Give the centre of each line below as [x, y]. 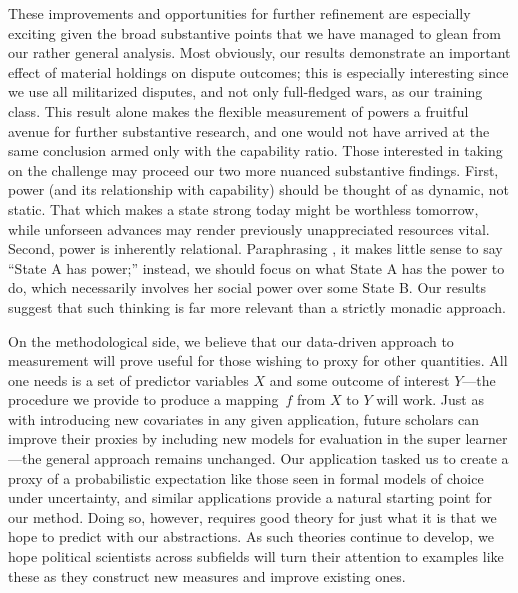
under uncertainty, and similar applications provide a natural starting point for [250, 497]
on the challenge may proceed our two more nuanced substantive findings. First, [253, 169]
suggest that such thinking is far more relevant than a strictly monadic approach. [257, 306]
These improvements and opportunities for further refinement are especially [239, 13]
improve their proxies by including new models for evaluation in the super [234, 438]
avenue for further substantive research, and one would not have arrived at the [249, 130]
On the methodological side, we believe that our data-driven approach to [231, 340]
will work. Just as [430, 399]
